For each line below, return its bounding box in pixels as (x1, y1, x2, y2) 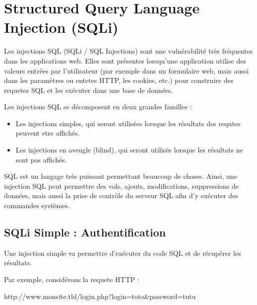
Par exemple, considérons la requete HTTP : (4, 274, 139, 285)
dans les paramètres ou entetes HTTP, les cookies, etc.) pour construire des (4, 75, 234, 85)
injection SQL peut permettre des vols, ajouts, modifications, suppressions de (4, 180, 239, 191)
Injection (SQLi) (4, 17, 119, 37)
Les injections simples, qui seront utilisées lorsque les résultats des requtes (15, 118, 241, 128)
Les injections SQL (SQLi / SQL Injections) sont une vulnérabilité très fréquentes (4, 46, 253, 56)
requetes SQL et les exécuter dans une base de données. (4, 84, 173, 95)
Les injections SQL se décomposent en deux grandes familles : (4, 101, 192, 112)
